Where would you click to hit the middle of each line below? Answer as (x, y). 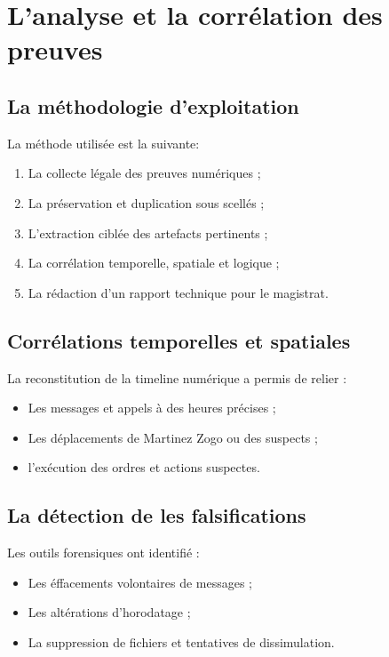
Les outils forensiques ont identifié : (103, 553)
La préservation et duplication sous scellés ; (146, 202)
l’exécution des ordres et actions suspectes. (144, 467)
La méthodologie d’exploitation (153, 105)
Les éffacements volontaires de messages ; (140, 582)
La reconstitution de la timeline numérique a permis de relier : (177, 377)
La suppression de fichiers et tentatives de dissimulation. (181, 641)
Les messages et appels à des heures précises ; (152, 408)
